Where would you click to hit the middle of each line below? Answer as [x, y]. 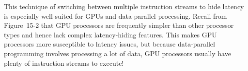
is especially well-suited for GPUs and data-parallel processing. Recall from [116, 16]
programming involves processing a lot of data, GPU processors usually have [117, 53]
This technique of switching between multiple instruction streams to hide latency [124, 6]
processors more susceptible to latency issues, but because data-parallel [109, 44]
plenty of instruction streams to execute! [64, 63]
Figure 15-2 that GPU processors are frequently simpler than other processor [119, 25]
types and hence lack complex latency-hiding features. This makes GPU [110, 34]
